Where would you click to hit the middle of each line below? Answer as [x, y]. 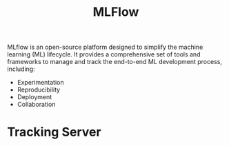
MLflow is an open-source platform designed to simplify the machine [105, 47]
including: [21, 69]
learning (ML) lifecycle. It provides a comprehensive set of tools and [104, 54]
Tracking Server [54, 132]
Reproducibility [39, 90]
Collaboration [36, 105]
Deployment [34, 97]
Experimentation [40, 83]
